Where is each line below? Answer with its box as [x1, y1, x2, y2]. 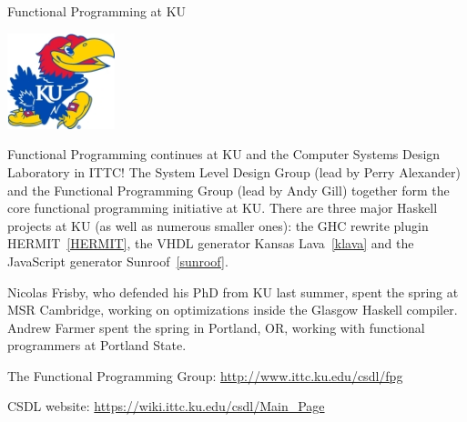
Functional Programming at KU [7, 2, 187, 20]
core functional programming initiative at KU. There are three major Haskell [7, 198, 438, 217]
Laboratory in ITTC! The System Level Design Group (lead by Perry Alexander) [7, 162, 461, 181]
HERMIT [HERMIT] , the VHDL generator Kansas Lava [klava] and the [7, 234, 414, 253]
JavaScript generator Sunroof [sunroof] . [7, 251, 228, 270]
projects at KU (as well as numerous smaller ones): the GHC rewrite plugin [7, 216, 429, 235]
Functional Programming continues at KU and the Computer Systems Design [7, 145, 441, 164]
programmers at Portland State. [7, 336, 187, 355]
